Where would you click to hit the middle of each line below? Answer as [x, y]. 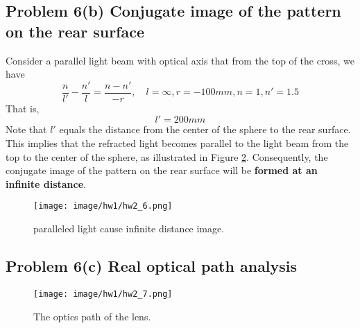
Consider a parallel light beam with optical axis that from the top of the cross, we [180, 60]
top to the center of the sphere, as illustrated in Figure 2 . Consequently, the [167, 156]
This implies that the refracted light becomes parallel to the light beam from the [177, 143]
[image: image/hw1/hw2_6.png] [103, 206]
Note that [26, 129]
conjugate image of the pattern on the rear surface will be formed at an [162, 170]
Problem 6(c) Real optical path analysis [152, 266]
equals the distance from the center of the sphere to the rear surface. [205, 129]
